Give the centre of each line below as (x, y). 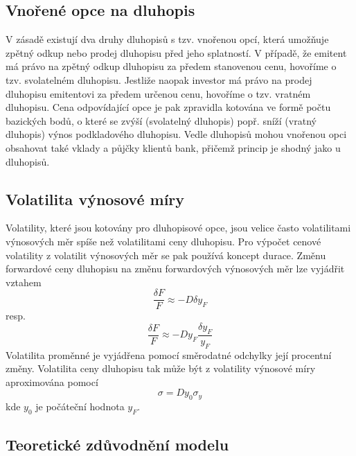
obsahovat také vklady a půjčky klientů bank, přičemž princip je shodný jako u (173, 147)
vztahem (24, 282)
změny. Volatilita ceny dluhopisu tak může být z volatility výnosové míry (161, 368)
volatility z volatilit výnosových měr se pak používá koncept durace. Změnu (166, 255)
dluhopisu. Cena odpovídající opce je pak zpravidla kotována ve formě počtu (168, 107)
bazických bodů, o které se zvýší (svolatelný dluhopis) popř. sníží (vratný (161, 120)
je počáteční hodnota (80, 406)
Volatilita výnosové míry (95, 199)
